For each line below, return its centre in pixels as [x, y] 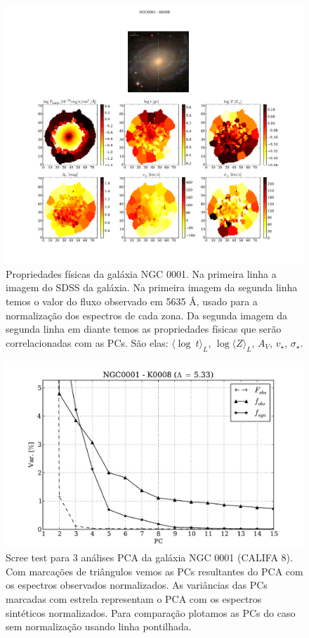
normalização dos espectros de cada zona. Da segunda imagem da [147, 315]
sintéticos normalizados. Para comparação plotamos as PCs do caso [151, 612]
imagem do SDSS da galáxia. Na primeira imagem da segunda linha [152, 287]
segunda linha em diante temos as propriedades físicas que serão [144, 329]
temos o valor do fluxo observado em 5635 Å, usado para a [132, 301]
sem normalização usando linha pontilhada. [99, 626]
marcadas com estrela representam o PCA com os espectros [134, 599]
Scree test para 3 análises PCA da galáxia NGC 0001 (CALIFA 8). [149, 557]
